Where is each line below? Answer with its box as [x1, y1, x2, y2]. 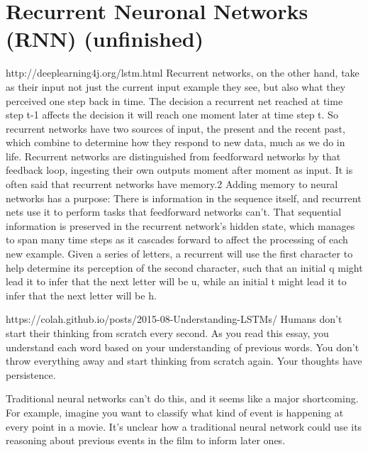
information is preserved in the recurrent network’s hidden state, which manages [6, 218, 355, 233]
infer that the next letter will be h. [6, 287, 157, 302]
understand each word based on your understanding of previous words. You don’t [6, 339, 359, 354]
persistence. [6, 367, 56, 382]
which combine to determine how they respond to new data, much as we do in [6, 135, 345, 150]
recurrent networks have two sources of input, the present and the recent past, [6, 121, 345, 136]
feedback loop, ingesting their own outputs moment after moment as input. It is [6, 162, 353, 177]
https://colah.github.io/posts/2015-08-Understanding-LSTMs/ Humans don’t [6, 312, 342, 326]
